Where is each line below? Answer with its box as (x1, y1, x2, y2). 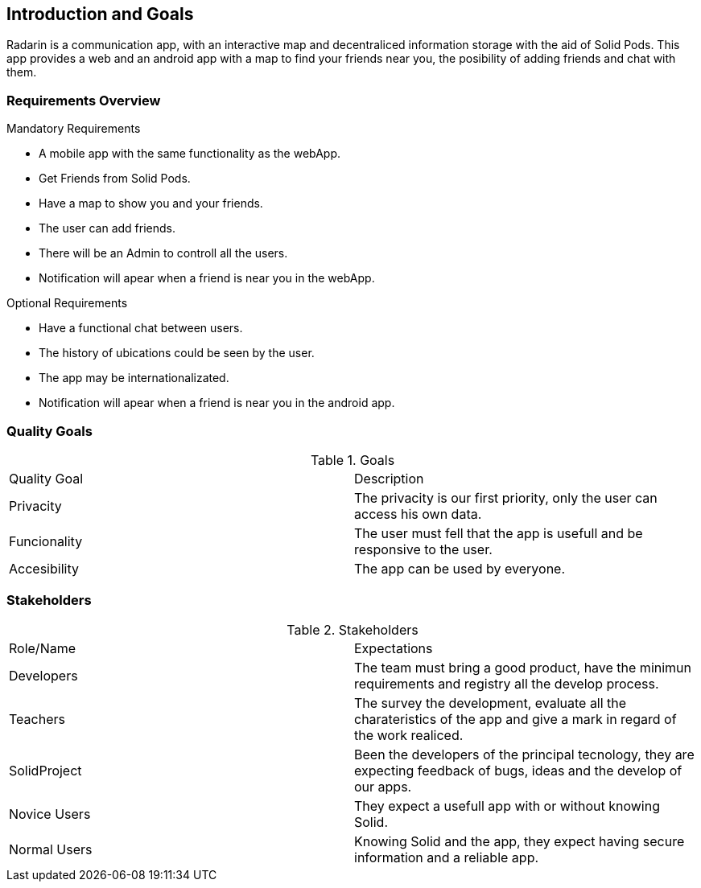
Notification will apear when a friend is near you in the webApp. (39, 271, 375, 286)
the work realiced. (354, 726, 464, 743)
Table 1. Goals (310, 451, 395, 468)
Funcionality (9, 532, 83, 549)
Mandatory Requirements (6, 121, 141, 136)
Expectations (354, 639, 433, 656)
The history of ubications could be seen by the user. (39, 346, 315, 360)
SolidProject (9, 762, 82, 779)
